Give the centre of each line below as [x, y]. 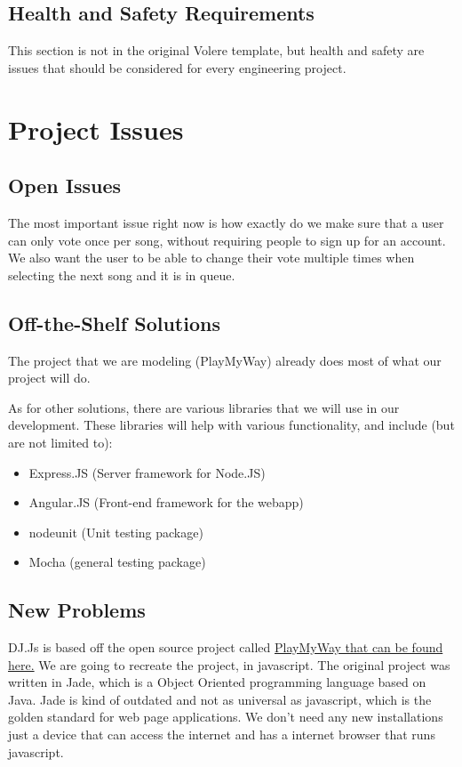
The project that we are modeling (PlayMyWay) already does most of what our [225, 360]
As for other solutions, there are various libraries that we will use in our [204, 407]
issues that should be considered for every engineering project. [177, 67]
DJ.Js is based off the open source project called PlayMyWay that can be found [226, 647]
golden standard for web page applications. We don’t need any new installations [226, 717]
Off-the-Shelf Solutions [114, 323]
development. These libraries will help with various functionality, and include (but [231, 425]
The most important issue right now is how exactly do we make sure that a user [226, 222]
